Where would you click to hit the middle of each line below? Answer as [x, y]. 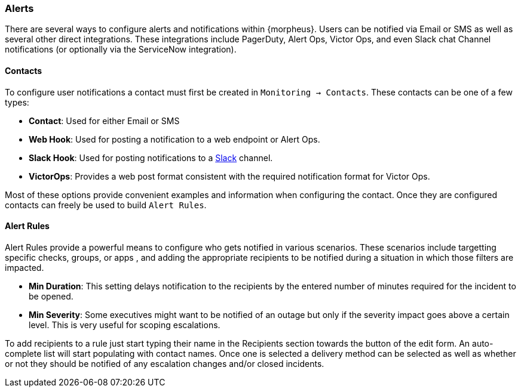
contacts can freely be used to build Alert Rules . [106, 205]
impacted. [24, 267]
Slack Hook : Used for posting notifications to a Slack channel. [151, 158]
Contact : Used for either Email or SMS [104, 121]
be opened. [51, 296]
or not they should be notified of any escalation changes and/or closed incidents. [165, 363]
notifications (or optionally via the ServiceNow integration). [121, 50]
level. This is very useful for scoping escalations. [125, 325]
